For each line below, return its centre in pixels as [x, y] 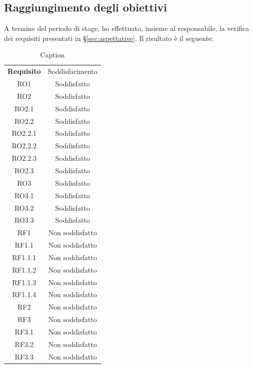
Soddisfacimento [72, 71]
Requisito [24, 71]
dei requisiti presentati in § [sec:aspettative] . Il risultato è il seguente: [109, 38]
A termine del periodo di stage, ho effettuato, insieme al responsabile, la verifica [127, 28]
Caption [52, 55]
